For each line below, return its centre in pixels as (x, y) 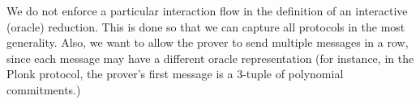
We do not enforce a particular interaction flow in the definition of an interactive (207, 10)
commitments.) (44, 89)
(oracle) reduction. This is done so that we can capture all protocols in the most (206, 26)
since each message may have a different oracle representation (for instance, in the (210, 58)
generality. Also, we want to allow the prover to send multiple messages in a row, (208, 42)
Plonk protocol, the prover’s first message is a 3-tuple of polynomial (175, 74)
